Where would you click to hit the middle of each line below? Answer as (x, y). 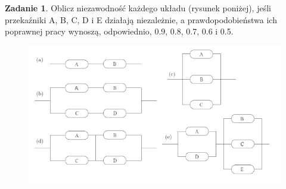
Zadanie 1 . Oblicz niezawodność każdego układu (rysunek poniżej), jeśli (138, 8)
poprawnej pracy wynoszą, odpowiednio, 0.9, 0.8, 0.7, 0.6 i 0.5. (119, 31)
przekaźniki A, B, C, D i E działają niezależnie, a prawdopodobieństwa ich (141, 19)
